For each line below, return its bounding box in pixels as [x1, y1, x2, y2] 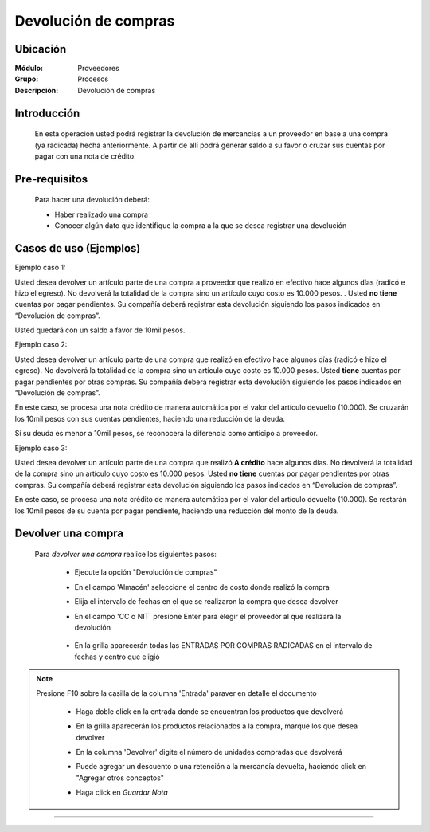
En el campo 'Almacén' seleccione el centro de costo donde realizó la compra [74, 582, 330, 591]
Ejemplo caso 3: [14, 443, 68, 453]
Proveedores [77, 64, 119, 73]
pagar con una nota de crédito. [34, 151, 136, 161]
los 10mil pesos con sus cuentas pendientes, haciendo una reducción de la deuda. [14, 414, 286, 423]
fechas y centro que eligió [74, 652, 160, 661]
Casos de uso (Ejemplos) [14, 241, 141, 255]
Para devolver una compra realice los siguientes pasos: [34, 549, 217, 559]
